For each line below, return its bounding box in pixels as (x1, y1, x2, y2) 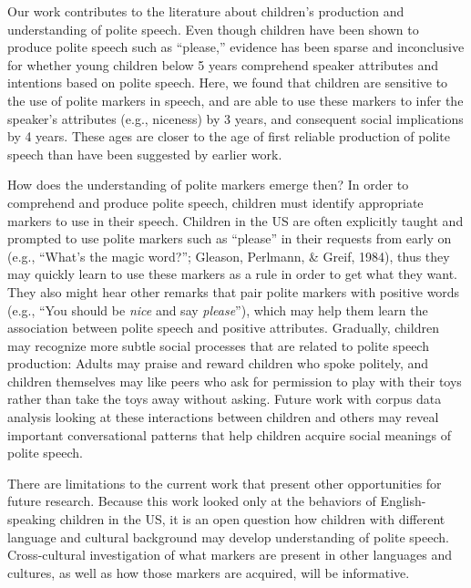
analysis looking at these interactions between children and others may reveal (7, 407, 439, 427)
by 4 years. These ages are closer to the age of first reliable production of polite (7, 127, 450, 146)
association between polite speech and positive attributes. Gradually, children (7, 318, 439, 337)
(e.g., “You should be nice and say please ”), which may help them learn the (7, 300, 428, 319)
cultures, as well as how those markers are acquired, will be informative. (7, 562, 410, 582)
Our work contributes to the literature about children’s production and (7, 2, 404, 20)
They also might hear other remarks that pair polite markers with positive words (7, 282, 460, 301)
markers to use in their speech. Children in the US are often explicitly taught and (7, 211, 464, 230)
